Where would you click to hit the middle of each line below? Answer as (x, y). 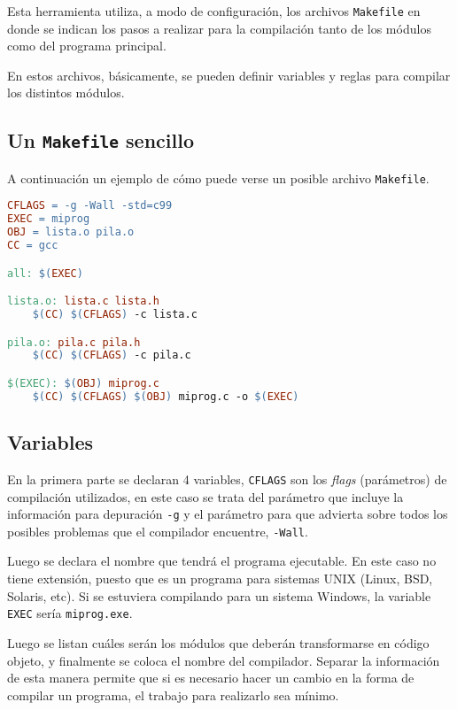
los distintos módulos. (66, 93)
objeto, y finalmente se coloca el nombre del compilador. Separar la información (224, 660)
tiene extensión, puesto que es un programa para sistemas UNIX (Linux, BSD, (220, 579)
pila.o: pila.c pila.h (74, 342)
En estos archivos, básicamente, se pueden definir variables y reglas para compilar (229, 75)
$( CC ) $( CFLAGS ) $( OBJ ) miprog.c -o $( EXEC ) (166, 396)
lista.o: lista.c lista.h (83, 301)
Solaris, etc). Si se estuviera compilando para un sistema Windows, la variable (219, 595)
